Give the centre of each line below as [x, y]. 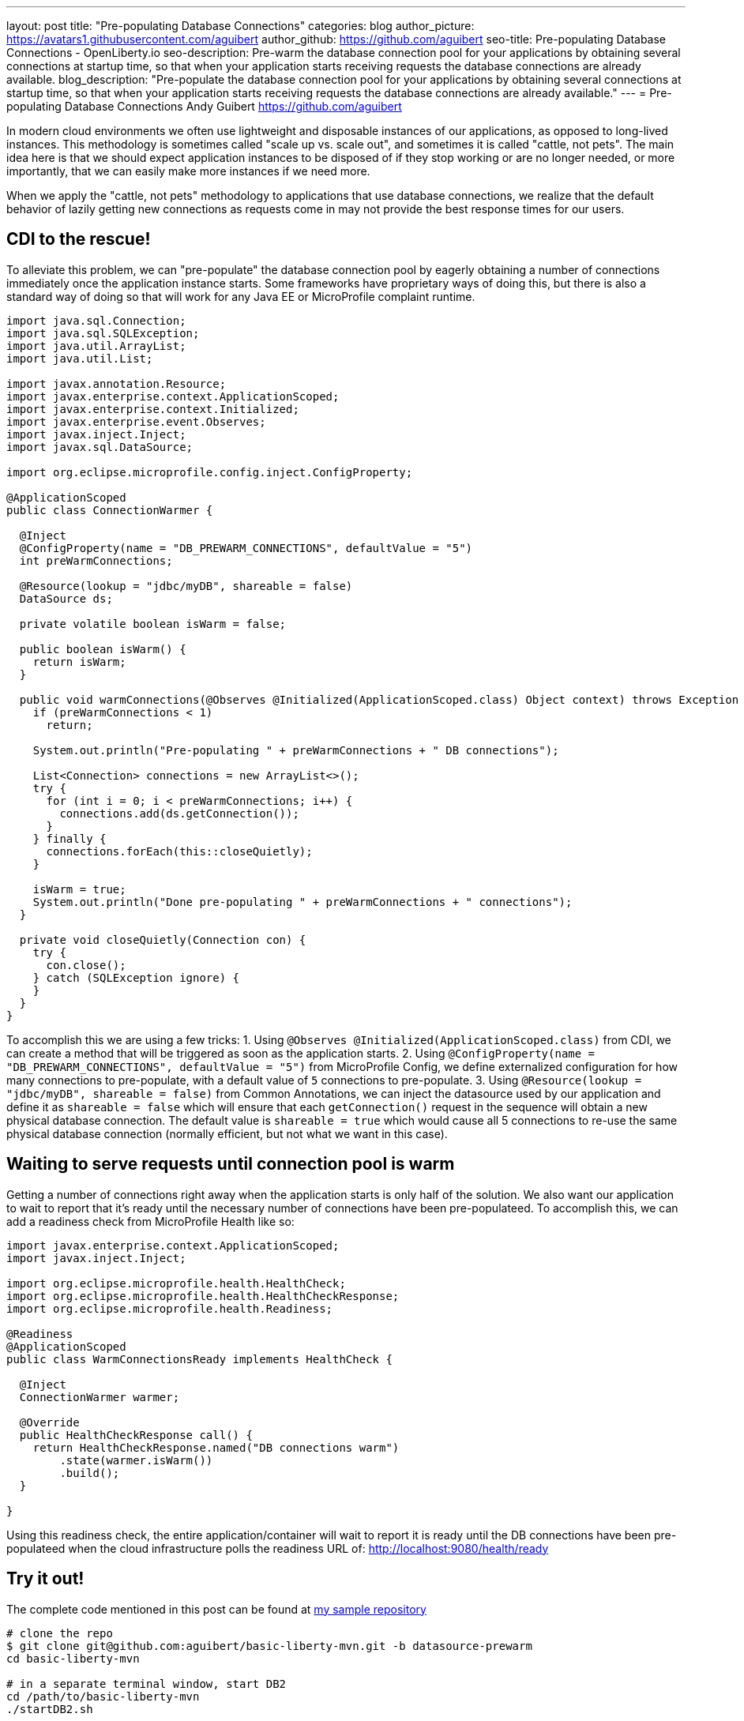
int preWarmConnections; [96, 560]
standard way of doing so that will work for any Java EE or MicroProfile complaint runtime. [241, 296]
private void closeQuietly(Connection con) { [163, 939]
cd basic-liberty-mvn [73, 1658]
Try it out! [45, 1579]
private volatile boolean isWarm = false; [153, 624]
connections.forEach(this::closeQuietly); [179, 851]
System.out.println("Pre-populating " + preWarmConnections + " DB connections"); [296, 750]
